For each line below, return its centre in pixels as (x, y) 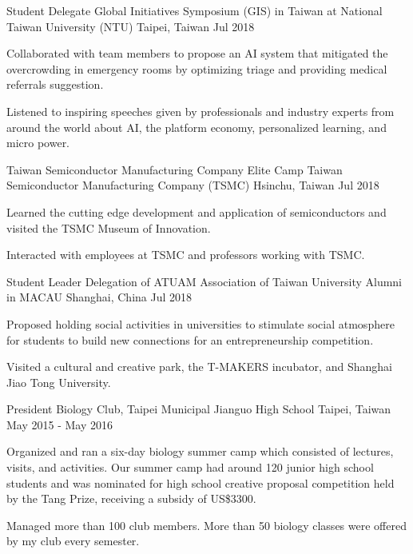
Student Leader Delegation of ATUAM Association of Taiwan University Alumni (205, 281)
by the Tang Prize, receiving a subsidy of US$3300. (131, 498)
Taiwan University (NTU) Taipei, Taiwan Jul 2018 (131, 26)
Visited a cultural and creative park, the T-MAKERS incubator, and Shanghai (199, 367)
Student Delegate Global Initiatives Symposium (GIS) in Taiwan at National (195, 10)
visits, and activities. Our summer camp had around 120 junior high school (190, 467)
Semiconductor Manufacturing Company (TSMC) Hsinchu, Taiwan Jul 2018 (193, 185)
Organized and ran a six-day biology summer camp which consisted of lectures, (200, 451)
